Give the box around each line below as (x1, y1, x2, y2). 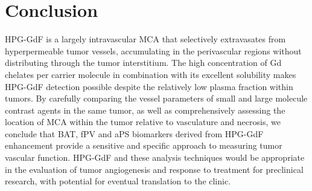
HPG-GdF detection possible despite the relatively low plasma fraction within (5, 80, 293, 92)
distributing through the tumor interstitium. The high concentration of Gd (5, 56, 282, 69)
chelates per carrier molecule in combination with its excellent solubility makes (5, 68, 296, 80)
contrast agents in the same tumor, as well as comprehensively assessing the (5, 103, 285, 116)
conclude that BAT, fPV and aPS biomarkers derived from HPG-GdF (5, 127, 264, 140)
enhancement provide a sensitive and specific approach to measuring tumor (5, 139, 282, 152)
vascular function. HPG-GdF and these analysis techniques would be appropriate (5, 151, 305, 164)
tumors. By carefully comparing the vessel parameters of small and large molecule (5, 92, 308, 105)
